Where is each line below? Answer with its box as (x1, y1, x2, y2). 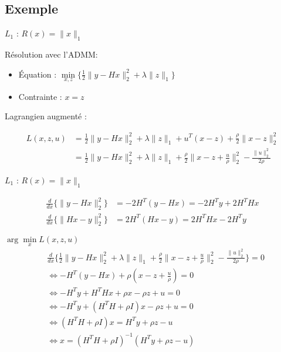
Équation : (18, 68, 57, 80)
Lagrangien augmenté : (5, 110, 87, 122)
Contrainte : (18, 90, 62, 102)
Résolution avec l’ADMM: (5, 48, 98, 60)
